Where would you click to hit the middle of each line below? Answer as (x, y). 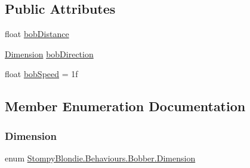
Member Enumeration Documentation (125, 106)
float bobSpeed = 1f (41, 74)
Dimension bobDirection (49, 54)
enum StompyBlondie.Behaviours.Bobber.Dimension (100, 158)
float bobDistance (37, 34)
